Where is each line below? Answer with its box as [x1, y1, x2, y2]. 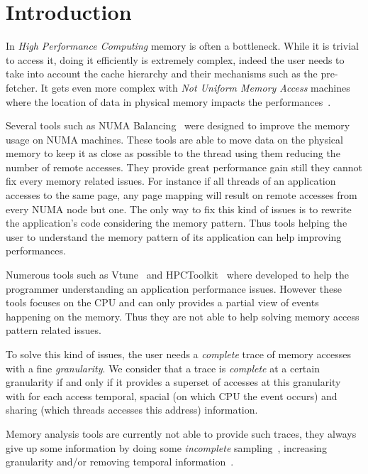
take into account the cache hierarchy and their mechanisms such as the [6, 66, 318, 81]
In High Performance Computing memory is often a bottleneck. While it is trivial [6, 38, 359, 53]
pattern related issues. [6, 323, 101, 338]
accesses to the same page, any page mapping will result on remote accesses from [6, 188, 357, 203]
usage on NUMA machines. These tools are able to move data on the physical [6, 131, 343, 146]
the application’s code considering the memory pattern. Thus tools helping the [6, 215, 347, 230]
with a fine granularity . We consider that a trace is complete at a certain [6, 360, 320, 375]
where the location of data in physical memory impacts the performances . [6, 94, 331, 109]
